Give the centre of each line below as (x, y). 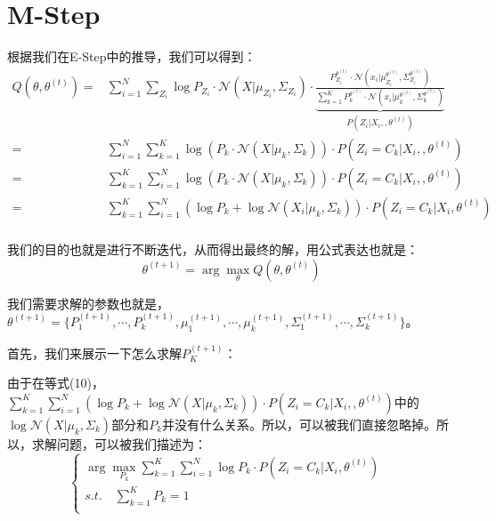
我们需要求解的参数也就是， (88, 303)
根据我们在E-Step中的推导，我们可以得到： (132, 56)
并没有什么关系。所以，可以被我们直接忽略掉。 (300, 424)
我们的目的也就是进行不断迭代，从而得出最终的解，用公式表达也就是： (213, 248)
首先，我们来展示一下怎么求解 (94, 353)
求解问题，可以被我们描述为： (119, 443)
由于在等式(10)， (56, 383)
